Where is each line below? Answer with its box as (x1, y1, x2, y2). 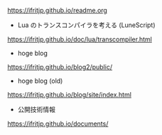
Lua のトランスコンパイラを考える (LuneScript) (17, 21, 156, 29)
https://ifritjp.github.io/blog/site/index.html (7, 91, 131, 99)
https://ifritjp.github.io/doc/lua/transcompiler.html (7, 35, 153, 44)
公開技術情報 (17, 105, 55, 114)
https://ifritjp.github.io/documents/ (7, 119, 109, 128)
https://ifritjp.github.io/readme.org (7, 6, 108, 14)
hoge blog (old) (17, 76, 63, 85)
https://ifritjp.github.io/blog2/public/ (7, 63, 112, 71)
